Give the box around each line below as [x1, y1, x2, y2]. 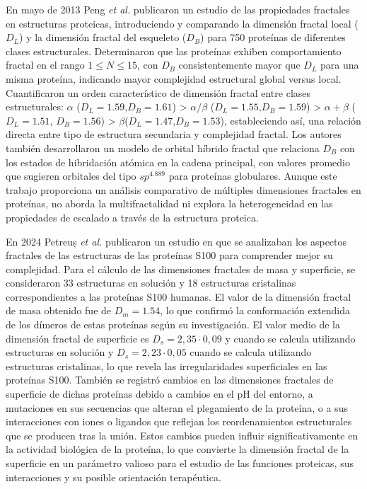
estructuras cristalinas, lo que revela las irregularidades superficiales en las [6, 358, 327, 373]
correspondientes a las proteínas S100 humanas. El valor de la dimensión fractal [6, 289, 351, 304]
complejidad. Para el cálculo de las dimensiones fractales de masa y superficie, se [6, 261, 356, 276]
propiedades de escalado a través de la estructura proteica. [6, 209, 259, 224]
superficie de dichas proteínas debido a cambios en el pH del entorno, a [6, 386, 313, 401]
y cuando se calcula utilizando [225, 330, 356, 345]
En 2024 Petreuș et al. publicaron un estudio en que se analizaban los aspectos [6, 234, 347, 248]
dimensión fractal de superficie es [6, 330, 149, 345]
